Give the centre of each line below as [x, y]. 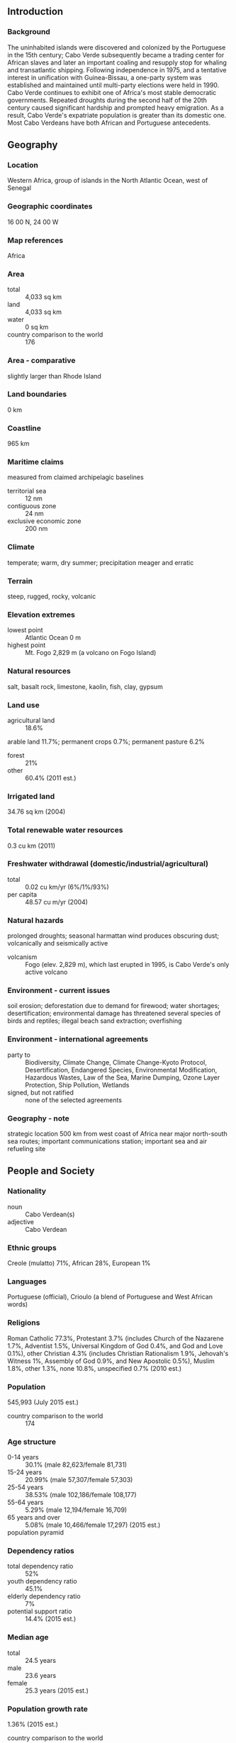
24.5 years [41, 1660]
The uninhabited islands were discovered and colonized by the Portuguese [117, 47]
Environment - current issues [59, 990]
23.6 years [41, 1675]
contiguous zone [32, 506]
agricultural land [31, 720]
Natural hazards [35, 920]
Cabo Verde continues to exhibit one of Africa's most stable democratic [112, 92]
